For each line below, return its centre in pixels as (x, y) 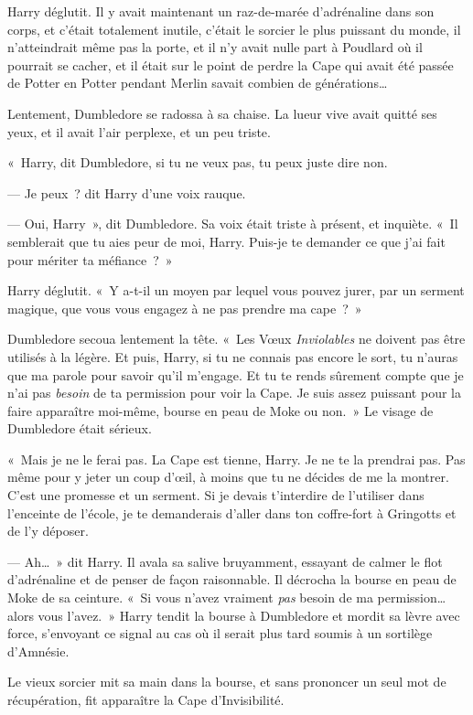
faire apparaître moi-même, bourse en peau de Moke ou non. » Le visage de (220, 410)
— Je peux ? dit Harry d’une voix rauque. (127, 192)
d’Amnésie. (38, 651)
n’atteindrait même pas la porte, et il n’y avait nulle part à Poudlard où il (215, 47)
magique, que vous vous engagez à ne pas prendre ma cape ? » (185, 308)
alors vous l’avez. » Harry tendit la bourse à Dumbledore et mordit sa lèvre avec (234, 615)
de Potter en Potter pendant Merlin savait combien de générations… (198, 83)
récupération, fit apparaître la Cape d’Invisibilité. (146, 699)
